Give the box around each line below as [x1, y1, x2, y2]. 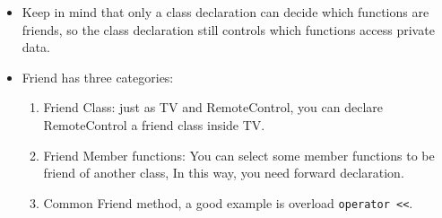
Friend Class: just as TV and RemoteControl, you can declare [43, 98, 383, 117]
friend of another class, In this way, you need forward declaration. [43, 163, 404, 182]
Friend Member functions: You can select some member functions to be [43, 145, 435, 164]
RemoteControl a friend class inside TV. [43, 115, 265, 134]
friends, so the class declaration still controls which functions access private [22, 20, 435, 39]
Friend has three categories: [22, 67, 174, 86]
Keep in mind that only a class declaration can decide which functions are [22, 3, 429, 21]
